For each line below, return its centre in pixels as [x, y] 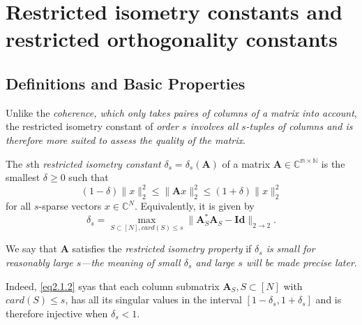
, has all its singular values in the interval [153, 299]
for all [18, 206]
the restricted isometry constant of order [92, 126]
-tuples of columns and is [299, 126]
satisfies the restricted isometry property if [162, 248]
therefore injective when [57, 313]
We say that [31, 248]
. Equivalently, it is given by [194, 206]
